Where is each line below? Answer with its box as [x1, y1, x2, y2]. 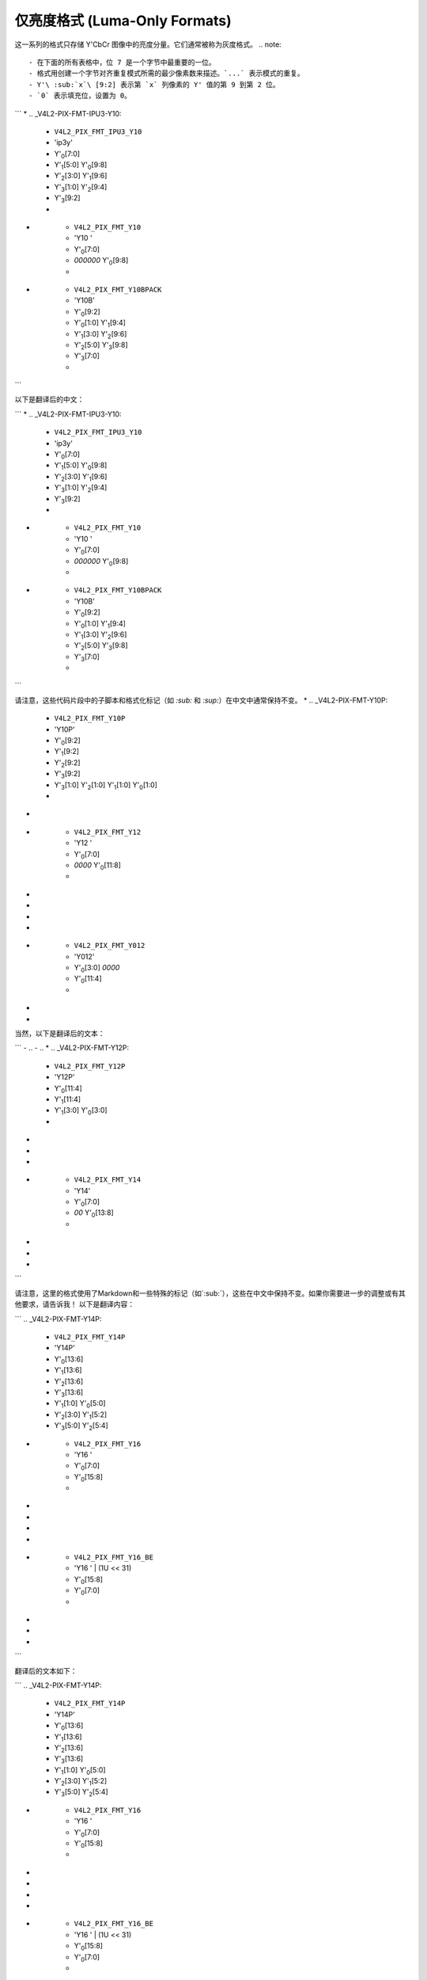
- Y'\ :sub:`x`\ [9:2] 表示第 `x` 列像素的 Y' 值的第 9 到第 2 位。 [28, 80, 280, 89]
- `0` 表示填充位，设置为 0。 [28, 91, 132, 101]
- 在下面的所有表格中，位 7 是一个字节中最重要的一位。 [28, 58, 217, 67]
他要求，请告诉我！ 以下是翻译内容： [14, 1300, 134, 1309]
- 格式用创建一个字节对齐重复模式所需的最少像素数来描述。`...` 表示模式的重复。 [28, 69, 304, 78]
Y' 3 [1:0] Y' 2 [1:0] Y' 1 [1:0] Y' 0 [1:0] [54, 780, 158, 791]
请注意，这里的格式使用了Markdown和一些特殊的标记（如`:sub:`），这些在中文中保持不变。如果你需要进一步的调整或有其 [14, 1288, 406, 1298]
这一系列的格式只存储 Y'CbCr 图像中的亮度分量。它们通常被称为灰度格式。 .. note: [14, 40, 282, 49]
